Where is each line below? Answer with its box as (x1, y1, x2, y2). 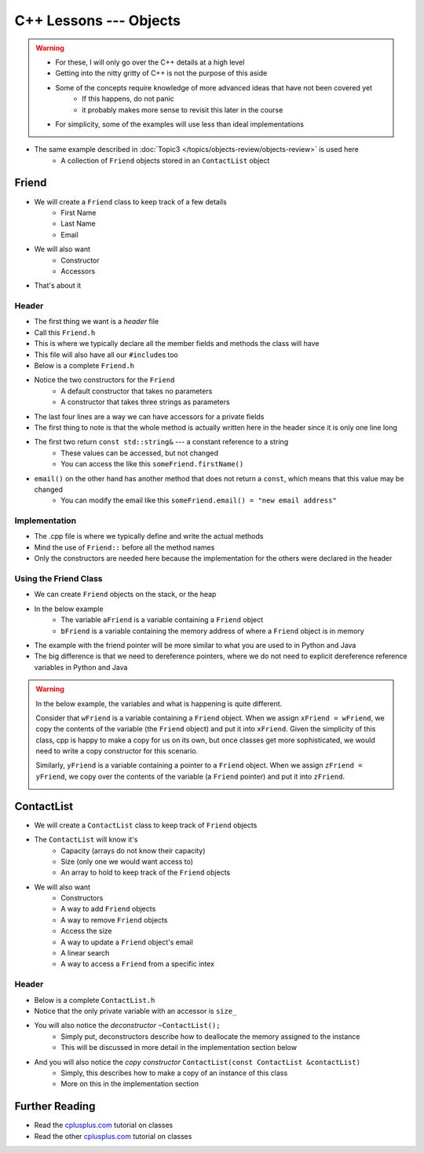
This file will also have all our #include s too (34, 350, 178, 359)
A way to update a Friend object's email (60, 937, 194, 947)
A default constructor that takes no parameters (60, 386, 213, 396)
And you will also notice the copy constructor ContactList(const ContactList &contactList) (34, 1057, 361, 1066)
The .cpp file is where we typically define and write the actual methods (34, 532, 264, 541)
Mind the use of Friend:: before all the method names (34, 543, 215, 552)
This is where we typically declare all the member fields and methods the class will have (34, 339, 320, 348)
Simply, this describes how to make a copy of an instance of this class (60, 1068, 288, 1077)
